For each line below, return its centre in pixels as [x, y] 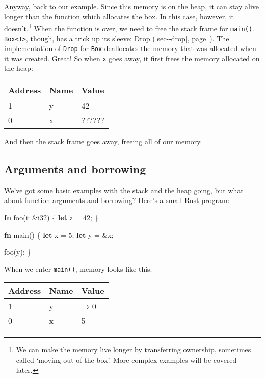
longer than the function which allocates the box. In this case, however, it [119, 16]
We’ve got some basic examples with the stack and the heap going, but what [124, 190]
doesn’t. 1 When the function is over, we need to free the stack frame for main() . [129, 27]
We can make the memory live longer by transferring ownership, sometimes [134, 350]
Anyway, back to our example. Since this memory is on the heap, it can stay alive [131, 6]
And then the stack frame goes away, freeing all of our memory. [103, 142]
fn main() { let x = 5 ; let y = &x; [59, 234]
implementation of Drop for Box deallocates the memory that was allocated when [130, 48]
